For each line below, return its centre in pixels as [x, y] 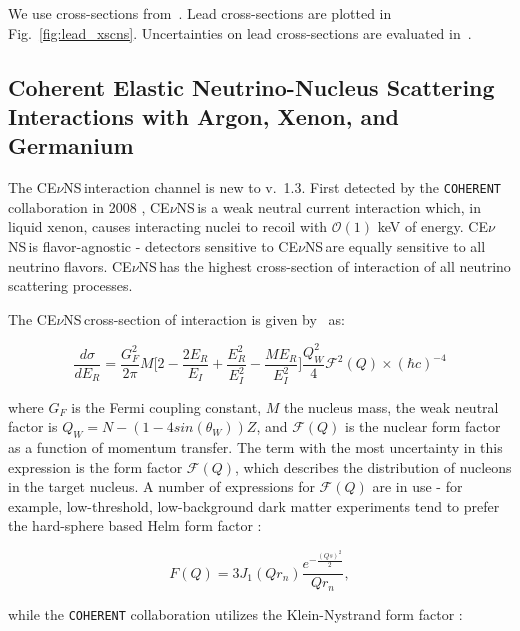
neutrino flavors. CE [70, 265]
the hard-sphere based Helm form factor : [135, 525]
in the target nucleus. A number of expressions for [161, 486]
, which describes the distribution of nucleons [373, 466]
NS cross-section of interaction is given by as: [204, 318]
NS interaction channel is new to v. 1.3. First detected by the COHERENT [282, 187]
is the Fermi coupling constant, [166, 406]
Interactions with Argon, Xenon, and [203, 115]
